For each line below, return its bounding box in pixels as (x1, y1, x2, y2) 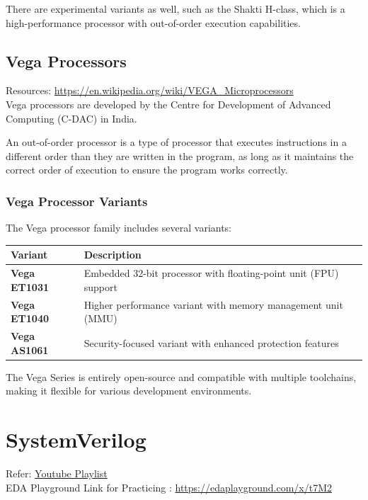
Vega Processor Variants (6, 192, 148, 210)
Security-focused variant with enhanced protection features (84, 335, 339, 350)
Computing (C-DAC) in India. (6, 110, 137, 125)
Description (84, 247, 142, 262)
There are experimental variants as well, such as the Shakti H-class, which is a (6, 1, 345, 16)
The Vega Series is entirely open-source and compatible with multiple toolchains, (6, 369, 357, 384)
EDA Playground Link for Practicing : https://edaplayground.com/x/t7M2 (6, 479, 332, 494)
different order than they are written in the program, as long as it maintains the (6, 148, 354, 163)
